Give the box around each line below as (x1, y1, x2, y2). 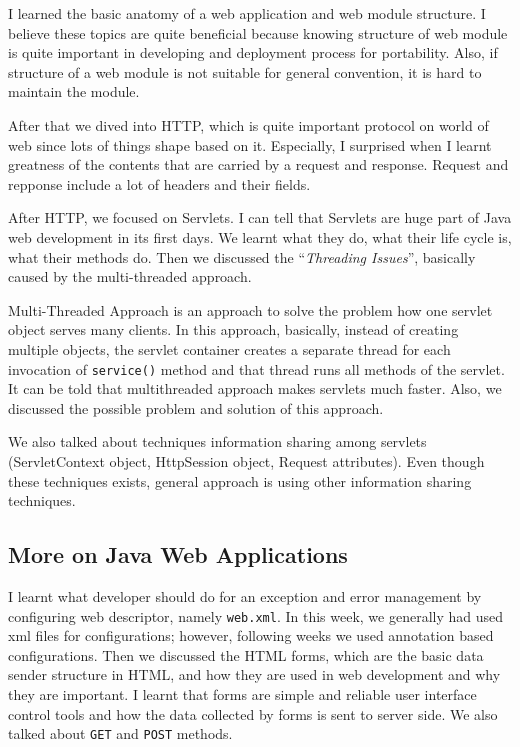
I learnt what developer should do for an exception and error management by (8, 585, 482, 606)
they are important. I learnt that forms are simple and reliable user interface (8, 683, 477, 704)
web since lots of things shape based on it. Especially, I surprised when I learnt (8, 134, 492, 155)
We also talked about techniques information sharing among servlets (8, 431, 427, 452)
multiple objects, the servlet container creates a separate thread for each (8, 338, 451, 359)
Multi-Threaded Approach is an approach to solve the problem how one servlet (8, 299, 493, 320)
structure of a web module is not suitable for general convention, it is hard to (8, 61, 482, 82)
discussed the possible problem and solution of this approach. (8, 397, 384, 418)
